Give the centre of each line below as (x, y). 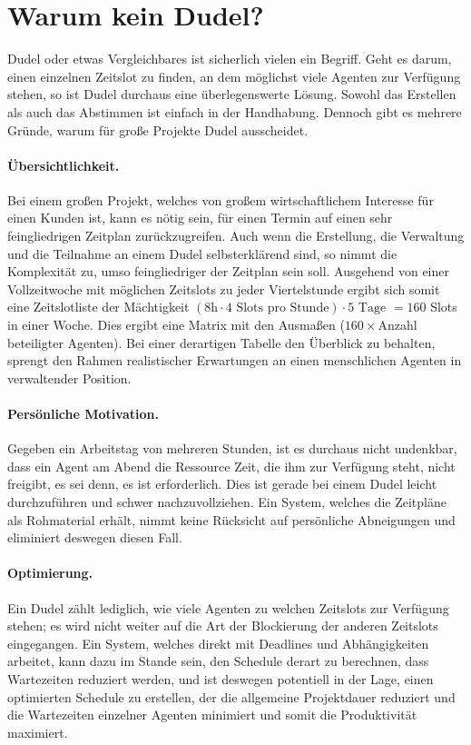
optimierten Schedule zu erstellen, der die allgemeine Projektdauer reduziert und (231, 696)
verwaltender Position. (69, 377)
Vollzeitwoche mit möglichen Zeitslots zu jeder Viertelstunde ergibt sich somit (224, 288)
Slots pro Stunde (283, 308)
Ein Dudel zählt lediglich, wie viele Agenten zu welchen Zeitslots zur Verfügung (228, 607)
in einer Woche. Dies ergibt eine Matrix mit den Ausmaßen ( (176, 325)
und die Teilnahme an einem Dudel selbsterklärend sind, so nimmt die (202, 253)
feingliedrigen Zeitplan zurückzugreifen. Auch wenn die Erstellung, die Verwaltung (236, 236)
